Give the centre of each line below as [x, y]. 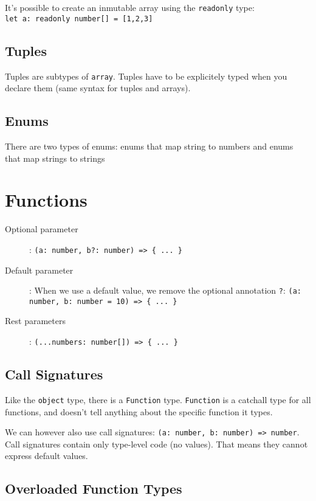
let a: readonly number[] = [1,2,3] [79, 19]
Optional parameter [42, 229]
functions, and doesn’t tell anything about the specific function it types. [139, 411]
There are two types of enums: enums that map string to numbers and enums [149, 146]
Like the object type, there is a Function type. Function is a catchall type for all [158, 399]
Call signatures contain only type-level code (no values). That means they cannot [156, 444]
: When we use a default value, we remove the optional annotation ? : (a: [165, 290]
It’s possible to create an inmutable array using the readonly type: [130, 7]
